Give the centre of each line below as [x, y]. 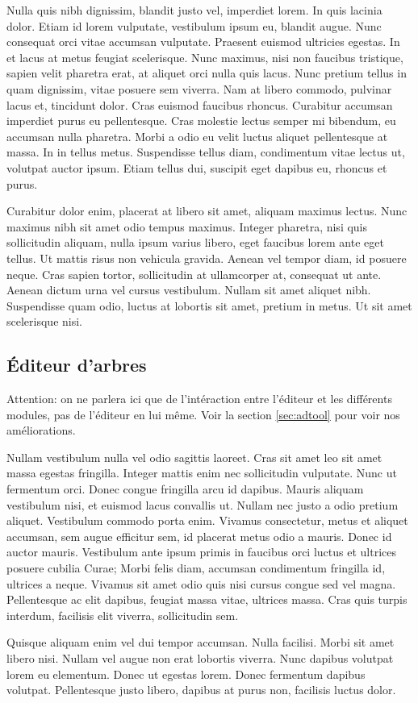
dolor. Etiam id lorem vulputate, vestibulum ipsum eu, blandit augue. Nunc [194, 25]
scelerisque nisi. [44, 321]
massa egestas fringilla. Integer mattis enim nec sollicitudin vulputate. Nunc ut [202, 473]
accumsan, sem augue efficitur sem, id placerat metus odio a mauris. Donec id [199, 536]
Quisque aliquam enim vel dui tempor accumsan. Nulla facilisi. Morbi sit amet [201, 642]
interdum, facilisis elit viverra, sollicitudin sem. [123, 615]
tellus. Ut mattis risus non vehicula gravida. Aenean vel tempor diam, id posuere [207, 258]
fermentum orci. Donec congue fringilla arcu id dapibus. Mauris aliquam [185, 489]
